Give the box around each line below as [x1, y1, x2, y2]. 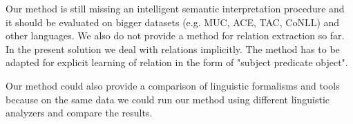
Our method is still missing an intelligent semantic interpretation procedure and [6, 1, 345, 15]
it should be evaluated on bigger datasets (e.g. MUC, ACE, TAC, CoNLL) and [6, 14, 340, 29]
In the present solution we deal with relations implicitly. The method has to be [6, 41, 340, 56]
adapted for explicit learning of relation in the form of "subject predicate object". [6, 55, 348, 70]
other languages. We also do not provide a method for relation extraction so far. [6, 28, 345, 43]
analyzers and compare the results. [6, 105, 153, 120]
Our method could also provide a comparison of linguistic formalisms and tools [6, 78, 340, 92]
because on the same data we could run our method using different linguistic [6, 92, 330, 106]
